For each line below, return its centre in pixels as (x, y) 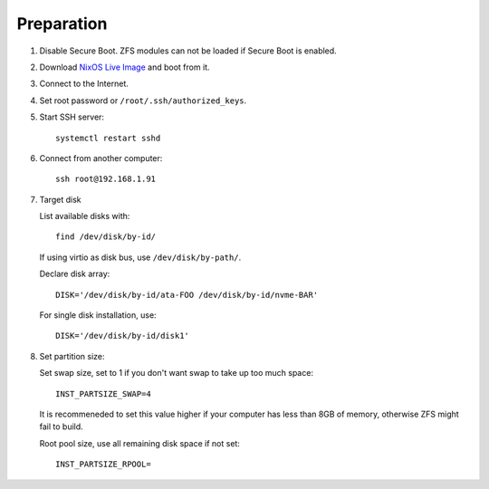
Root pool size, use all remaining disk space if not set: (139, 443)
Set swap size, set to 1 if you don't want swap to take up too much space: (177, 373)
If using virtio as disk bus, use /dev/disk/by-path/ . (140, 257)
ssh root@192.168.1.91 (106, 179)
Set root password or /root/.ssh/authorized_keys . (143, 101)
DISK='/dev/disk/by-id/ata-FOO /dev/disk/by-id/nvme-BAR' (187, 295)
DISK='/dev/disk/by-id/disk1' (123, 336)
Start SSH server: (72, 117)
